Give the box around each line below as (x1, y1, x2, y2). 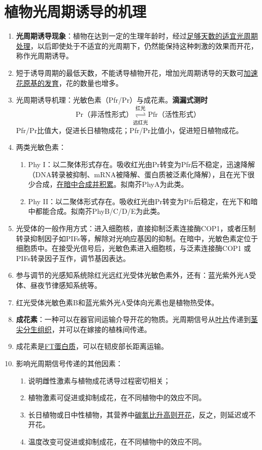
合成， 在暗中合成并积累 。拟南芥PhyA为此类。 (35, 179, 188, 189)
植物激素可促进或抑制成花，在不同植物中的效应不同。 (28, 392, 206, 403)
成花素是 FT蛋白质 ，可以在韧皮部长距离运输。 (16, 341, 169, 351)
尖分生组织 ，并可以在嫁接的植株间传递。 (16, 324, 151, 334)
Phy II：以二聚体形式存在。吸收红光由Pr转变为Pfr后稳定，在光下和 (28, 196, 251, 206)
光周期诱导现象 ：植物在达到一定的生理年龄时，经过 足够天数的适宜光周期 (16, 30, 258, 41)
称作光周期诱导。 (16, 50, 73, 61)
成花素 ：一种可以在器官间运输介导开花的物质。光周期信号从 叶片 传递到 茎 (16, 314, 258, 325)
